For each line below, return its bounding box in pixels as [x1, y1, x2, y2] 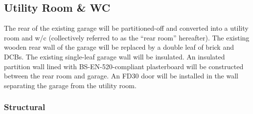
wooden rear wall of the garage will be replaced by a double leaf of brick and [4, 42, 234, 52]
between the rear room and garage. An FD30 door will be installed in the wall [4, 71, 238, 81]
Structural [4, 101, 46, 113]
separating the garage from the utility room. [4, 80, 137, 90]
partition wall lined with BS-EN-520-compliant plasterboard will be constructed [4, 61, 244, 71]
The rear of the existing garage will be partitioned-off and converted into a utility [4, 23, 249, 33]
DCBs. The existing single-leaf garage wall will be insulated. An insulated [4, 51, 225, 61]
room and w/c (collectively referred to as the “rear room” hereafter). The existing [4, 32, 250, 42]
